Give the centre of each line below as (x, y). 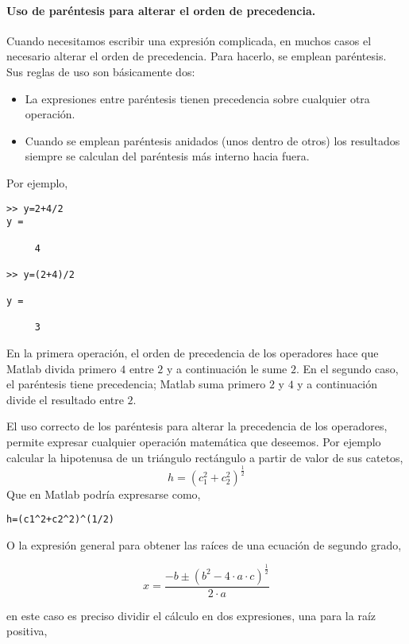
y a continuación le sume (227, 368)
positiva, (27, 631)
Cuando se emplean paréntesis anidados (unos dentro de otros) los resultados (212, 140)
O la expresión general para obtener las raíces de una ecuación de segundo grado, (204, 544)
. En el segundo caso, (347, 368)
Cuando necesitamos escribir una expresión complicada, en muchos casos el (189, 40)
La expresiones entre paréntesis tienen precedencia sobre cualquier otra (197, 98)
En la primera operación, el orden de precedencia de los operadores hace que (193, 353)
